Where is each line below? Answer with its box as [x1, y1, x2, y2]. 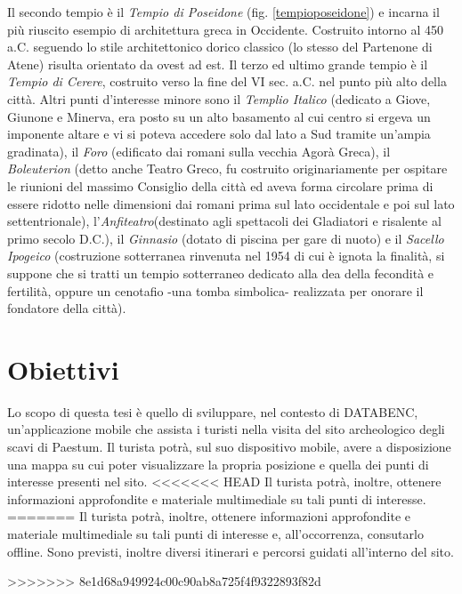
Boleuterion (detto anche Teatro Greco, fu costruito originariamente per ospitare [7, 159, 448, 178]
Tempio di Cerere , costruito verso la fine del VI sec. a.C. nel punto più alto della [7, 72, 447, 91]
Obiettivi [7, 350, 119, 387]
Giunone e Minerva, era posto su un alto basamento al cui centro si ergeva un [7, 107, 431, 125]
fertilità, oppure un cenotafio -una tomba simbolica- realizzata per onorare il [7, 281, 424, 300]
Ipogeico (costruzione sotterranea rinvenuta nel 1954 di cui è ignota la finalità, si [7, 246, 445, 265]
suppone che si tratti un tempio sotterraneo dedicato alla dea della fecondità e [7, 263, 434, 282]
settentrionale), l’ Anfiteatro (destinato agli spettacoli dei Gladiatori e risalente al [7, 212, 442, 230]
